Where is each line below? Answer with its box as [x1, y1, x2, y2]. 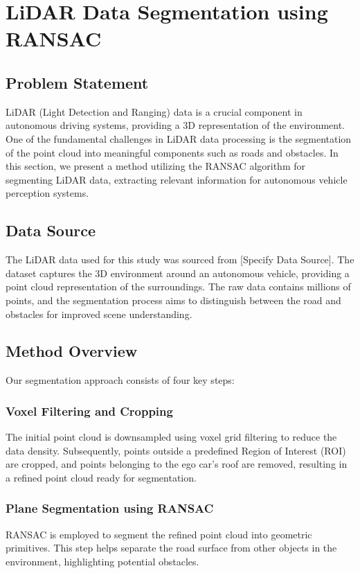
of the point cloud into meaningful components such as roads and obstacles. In [6, 145, 339, 159]
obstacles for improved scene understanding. [6, 306, 192, 321]
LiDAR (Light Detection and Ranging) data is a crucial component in [6, 104, 303, 118]
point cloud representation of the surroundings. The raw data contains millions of [6, 279, 351, 294]
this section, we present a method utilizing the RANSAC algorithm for [6, 159, 305, 173]
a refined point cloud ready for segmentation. [6, 470, 197, 484]
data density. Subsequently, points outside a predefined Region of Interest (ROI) [6, 443, 346, 457]
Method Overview [6, 340, 138, 362]
